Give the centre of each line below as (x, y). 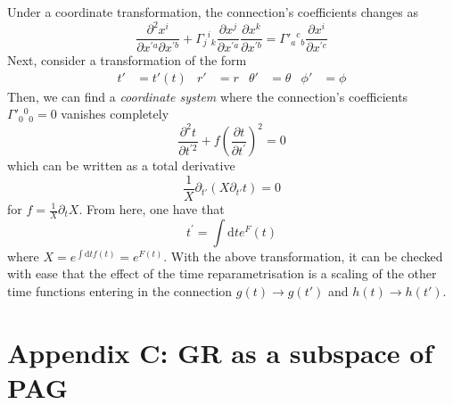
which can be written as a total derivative (121, 165)
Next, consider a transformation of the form (127, 60)
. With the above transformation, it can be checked (303, 256)
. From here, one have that (152, 209)
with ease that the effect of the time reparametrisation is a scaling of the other (222, 273)
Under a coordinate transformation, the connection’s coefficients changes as (213, 12)
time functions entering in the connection (120, 291)
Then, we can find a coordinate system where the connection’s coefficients (208, 96)
